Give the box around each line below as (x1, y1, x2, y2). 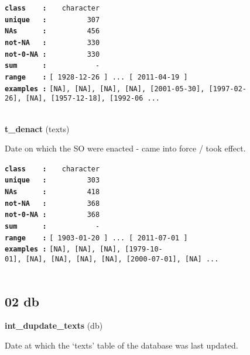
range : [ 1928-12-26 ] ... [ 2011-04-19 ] (5, 73, 188, 81)
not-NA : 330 (5, 38, 100, 47)
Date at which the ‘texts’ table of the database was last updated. (5, 339, 238, 351)
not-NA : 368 (5, 199, 100, 208)
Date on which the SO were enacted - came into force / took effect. (5, 142, 246, 154)
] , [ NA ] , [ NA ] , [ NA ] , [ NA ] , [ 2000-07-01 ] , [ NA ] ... (13, 254, 219, 263)
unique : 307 (5, 15, 100, 24)
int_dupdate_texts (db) (5, 319, 103, 332)
